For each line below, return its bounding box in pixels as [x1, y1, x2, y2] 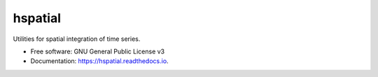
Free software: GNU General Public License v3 [30, 47, 165, 55]
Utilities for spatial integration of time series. [13, 35, 141, 43]
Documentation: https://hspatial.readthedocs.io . [30, 57, 169, 65]
